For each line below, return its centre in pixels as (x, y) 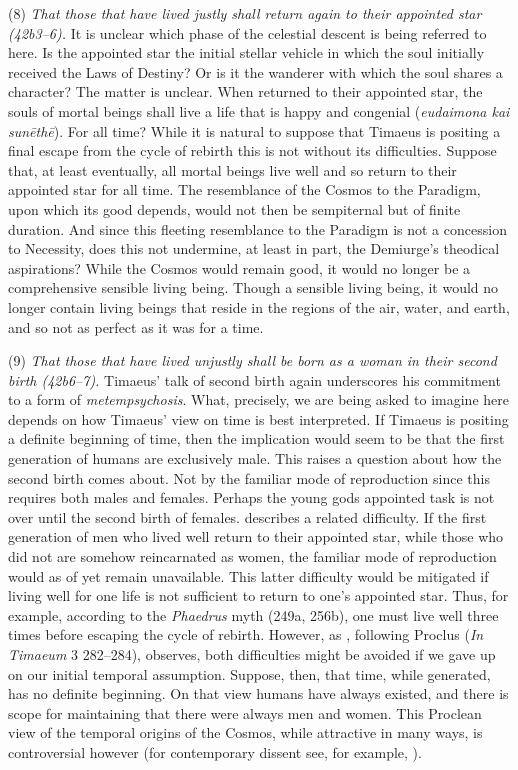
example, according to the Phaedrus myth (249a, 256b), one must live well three (253, 614)
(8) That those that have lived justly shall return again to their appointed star (245, 13)
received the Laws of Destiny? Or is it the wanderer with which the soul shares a (255, 71)
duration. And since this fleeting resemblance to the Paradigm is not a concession (257, 228)
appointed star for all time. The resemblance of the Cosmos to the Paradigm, (244, 189)
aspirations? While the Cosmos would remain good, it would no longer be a (239, 267)
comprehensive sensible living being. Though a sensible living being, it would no (253, 287)
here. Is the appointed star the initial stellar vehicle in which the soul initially (246, 52)
